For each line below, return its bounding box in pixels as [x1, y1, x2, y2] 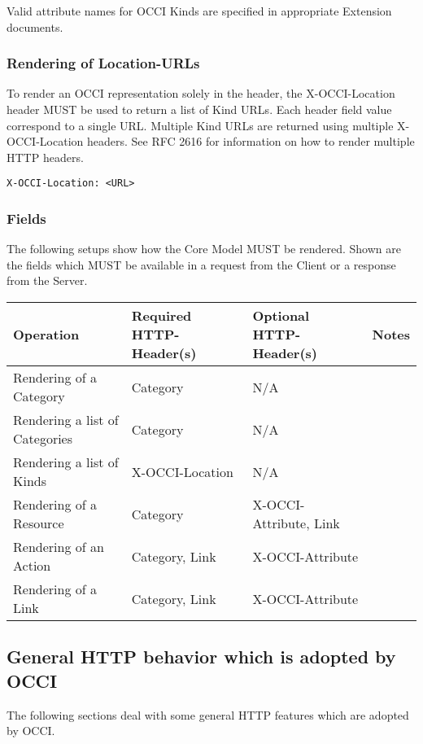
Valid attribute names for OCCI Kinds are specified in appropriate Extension [7, 2, 392, 19]
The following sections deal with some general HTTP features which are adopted [7, 706, 409, 723]
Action [13, 556, 51, 576]
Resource [13, 514, 64, 533]
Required [131, 306, 192, 326]
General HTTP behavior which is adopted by [7, 644, 396, 669]
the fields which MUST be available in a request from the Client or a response [7, 256, 396, 273]
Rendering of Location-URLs [7, 53, 200, 73]
